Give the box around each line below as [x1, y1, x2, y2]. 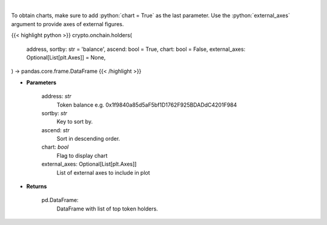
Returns [26, 183, 47, 190]
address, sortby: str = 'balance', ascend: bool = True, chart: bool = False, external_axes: [26, 45, 245, 53]
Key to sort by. [56, 118, 93, 126]
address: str [41, 93, 72, 100]
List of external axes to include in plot [56, 169, 151, 176]
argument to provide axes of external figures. [11, 20, 124, 27]
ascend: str [41, 126, 70, 133]
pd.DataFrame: [41, 196, 79, 204]
